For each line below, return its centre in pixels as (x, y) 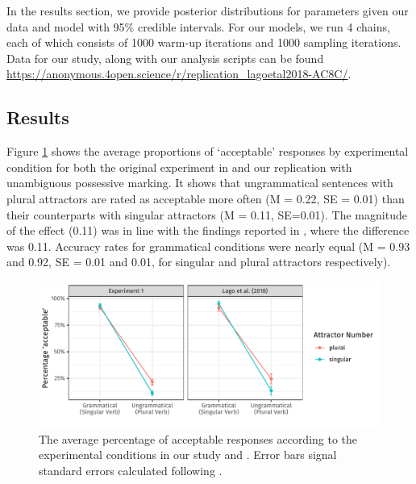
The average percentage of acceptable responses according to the (198, 438)
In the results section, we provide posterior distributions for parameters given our (208, 10)
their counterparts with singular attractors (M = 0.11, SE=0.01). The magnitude (207, 214)
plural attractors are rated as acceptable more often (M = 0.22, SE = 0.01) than (206, 198)
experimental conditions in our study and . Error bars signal (188, 455)
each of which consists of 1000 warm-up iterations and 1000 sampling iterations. (204, 42)
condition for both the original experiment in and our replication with (179, 167)
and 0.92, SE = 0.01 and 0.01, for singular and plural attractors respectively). (199, 262)
